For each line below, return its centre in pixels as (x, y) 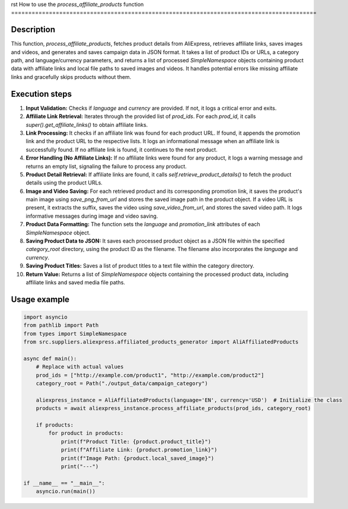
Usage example (40, 299)
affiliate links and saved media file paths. (76, 282)
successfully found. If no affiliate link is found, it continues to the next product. (122, 149)
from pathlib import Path (61, 325)
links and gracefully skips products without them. (71, 77)
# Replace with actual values (80, 367)
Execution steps (41, 94)
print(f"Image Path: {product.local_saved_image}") (138, 458)
